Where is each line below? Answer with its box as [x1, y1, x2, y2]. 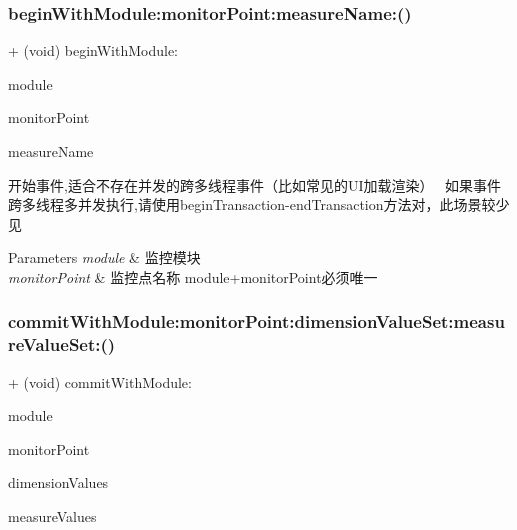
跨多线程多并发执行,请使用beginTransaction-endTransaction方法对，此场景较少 [8, 194, 510, 215]
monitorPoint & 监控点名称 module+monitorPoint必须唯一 [8, 266, 378, 287]
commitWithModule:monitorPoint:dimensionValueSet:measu [8, 309, 505, 334]
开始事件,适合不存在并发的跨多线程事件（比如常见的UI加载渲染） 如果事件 [8, 174, 502, 195]
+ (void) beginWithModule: [8, 40, 179, 61]
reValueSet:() [8, 332, 116, 357]
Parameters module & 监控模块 [8, 247, 201, 268]
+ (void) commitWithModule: [8, 371, 192, 392]
